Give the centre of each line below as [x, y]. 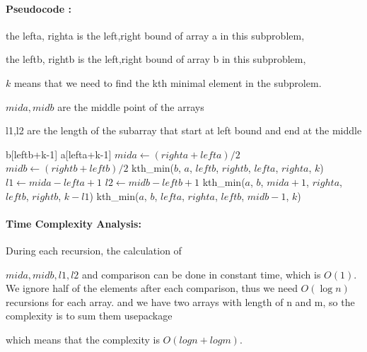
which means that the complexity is [83, 339]
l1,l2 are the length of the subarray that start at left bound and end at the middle [184, 130]
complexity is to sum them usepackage [89, 316]
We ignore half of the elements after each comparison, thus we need [152, 288]
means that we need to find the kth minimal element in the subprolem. [168, 82]
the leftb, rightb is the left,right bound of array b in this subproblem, [156, 59]
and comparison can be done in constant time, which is [202, 274]
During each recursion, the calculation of [94, 250]
